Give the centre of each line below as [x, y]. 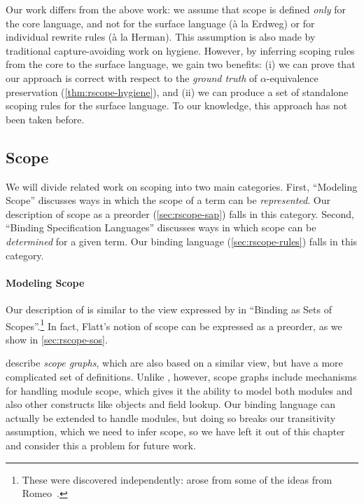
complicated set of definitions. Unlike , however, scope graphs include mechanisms [181, 376]
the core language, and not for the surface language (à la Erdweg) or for [160, 23]
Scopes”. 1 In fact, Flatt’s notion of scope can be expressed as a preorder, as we [174, 325]
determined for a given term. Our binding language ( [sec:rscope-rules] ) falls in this [182, 241]
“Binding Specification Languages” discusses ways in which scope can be [161, 227]
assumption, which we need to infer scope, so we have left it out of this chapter [175, 431]
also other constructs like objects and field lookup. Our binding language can [171, 404]
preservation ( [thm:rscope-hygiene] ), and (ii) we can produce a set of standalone [177, 91]
